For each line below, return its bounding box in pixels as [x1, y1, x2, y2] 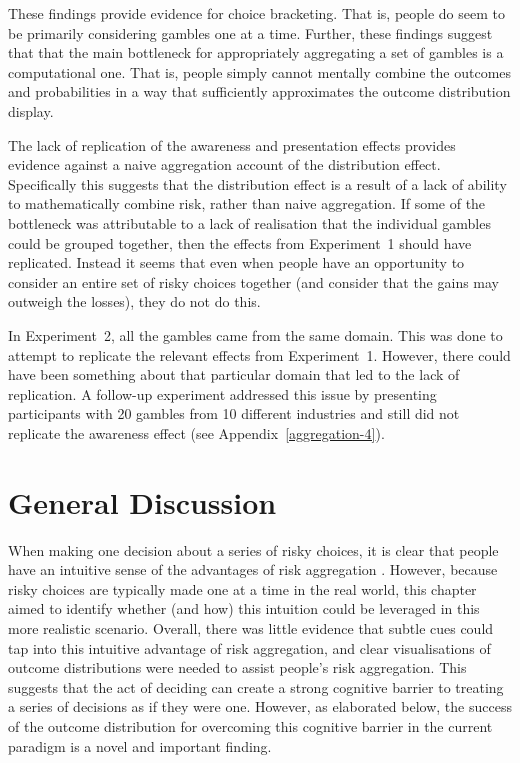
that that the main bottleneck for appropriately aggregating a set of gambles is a [8, 42, 504, 63]
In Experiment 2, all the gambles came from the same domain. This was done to [8, 324, 503, 345]
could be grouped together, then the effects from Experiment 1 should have [8, 232, 472, 253]
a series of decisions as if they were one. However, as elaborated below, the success [8, 696, 512, 717]
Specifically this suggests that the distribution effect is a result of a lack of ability [8, 173, 507, 194]
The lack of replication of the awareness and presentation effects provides [8, 134, 456, 155]
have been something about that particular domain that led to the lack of [8, 364, 460, 385]
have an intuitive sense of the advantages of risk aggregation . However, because [8, 559, 498, 580]
